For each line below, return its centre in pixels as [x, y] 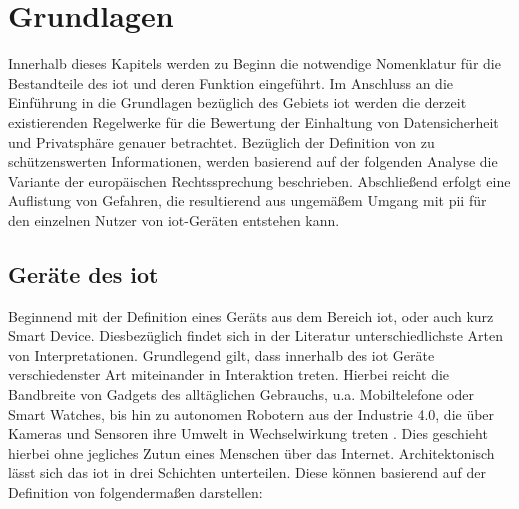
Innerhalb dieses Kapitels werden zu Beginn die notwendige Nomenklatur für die [254, 63]
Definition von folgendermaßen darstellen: [135, 492]
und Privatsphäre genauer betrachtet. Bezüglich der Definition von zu [221, 141]
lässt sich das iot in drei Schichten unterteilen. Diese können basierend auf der [247, 472]
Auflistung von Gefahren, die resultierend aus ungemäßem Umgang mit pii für [247, 200]
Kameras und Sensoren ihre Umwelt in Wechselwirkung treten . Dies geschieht [248, 433]
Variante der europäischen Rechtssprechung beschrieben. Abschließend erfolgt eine [259, 180]
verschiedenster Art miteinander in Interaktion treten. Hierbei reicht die [229, 374]
